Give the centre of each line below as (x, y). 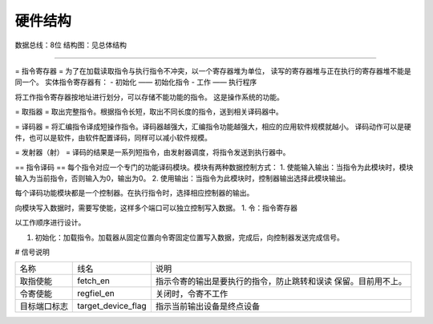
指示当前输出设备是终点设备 (208, 306)
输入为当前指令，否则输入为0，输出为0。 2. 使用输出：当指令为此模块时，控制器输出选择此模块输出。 (182, 178)
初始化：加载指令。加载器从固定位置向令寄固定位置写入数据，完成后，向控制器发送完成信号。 (189, 237)
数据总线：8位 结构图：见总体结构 (71, 45)
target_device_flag (112, 306)
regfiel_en (96, 294)
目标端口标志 (44, 306)
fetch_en (93, 281)
